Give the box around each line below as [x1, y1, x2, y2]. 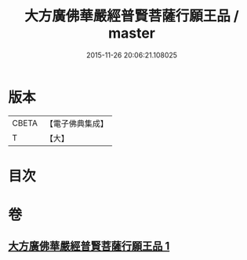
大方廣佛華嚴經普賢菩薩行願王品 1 [8, 240, 170, 253]
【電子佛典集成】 [45, 118, 108, 129]
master [108, 24, 155, 42]
